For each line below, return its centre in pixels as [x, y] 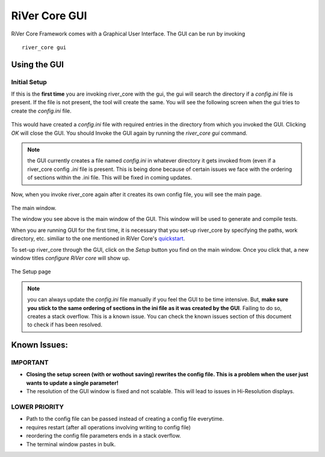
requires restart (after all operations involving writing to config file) [108, 427]
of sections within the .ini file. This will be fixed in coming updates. [110, 178]
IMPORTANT [30, 362]
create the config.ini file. [41, 111]
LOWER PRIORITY [38, 407]
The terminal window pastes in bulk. [71, 444]
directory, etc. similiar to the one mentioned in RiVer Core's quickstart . [98, 238]
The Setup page [31, 272]
